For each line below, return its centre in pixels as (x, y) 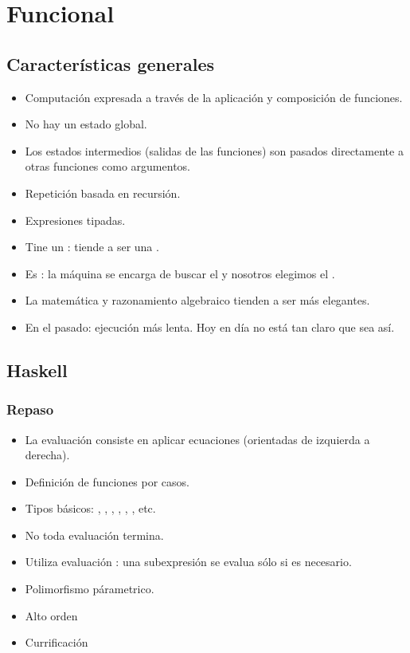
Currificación (57, 642)
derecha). (47, 455)
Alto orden (51, 615)
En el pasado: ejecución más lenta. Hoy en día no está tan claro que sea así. (210, 326)
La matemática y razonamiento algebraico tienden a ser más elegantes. (197, 300)
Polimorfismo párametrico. (90, 589)
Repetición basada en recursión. (103, 193)
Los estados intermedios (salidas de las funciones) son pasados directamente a (214, 150)
